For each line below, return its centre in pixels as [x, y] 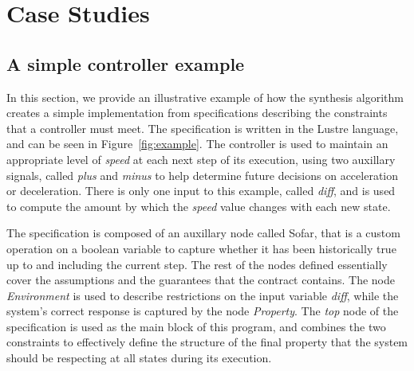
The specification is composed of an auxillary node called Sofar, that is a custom [203, 233]
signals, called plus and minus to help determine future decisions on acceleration [203, 175]
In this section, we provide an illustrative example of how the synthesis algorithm [205, 97]
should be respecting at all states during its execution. [139, 358]
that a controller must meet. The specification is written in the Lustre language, [203, 128]
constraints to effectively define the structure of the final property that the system [207, 342]
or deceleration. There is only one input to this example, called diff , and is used [201, 191]
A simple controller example [126, 63]
